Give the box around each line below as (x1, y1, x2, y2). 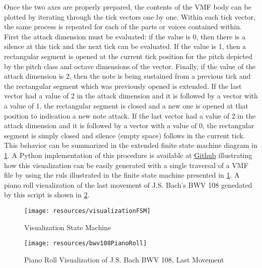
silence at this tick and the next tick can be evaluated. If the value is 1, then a (4, 41, 246, 51)
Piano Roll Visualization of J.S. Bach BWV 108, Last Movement (24, 254, 224, 264)
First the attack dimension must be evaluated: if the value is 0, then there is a (4, 31, 245, 41)
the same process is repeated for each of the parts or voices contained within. (4, 21, 242, 32)
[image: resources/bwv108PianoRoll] (24, 240, 147, 247)
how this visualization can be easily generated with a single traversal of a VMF (4, 159, 248, 170)
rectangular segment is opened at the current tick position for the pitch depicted (4, 50, 252, 61)
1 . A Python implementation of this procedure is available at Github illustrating (4, 149, 252, 160)
